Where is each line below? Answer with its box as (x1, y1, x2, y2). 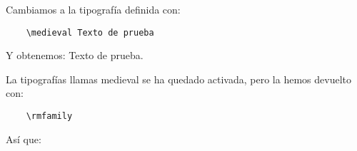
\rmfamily (26, 111, 73, 122)
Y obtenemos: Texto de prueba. (6, 48, 144, 63)
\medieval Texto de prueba (26, 27, 154, 38)
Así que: (6, 131, 41, 146)
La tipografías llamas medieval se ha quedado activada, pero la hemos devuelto (6, 71, 351, 86)
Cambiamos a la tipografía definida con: (6, 2, 181, 16)
